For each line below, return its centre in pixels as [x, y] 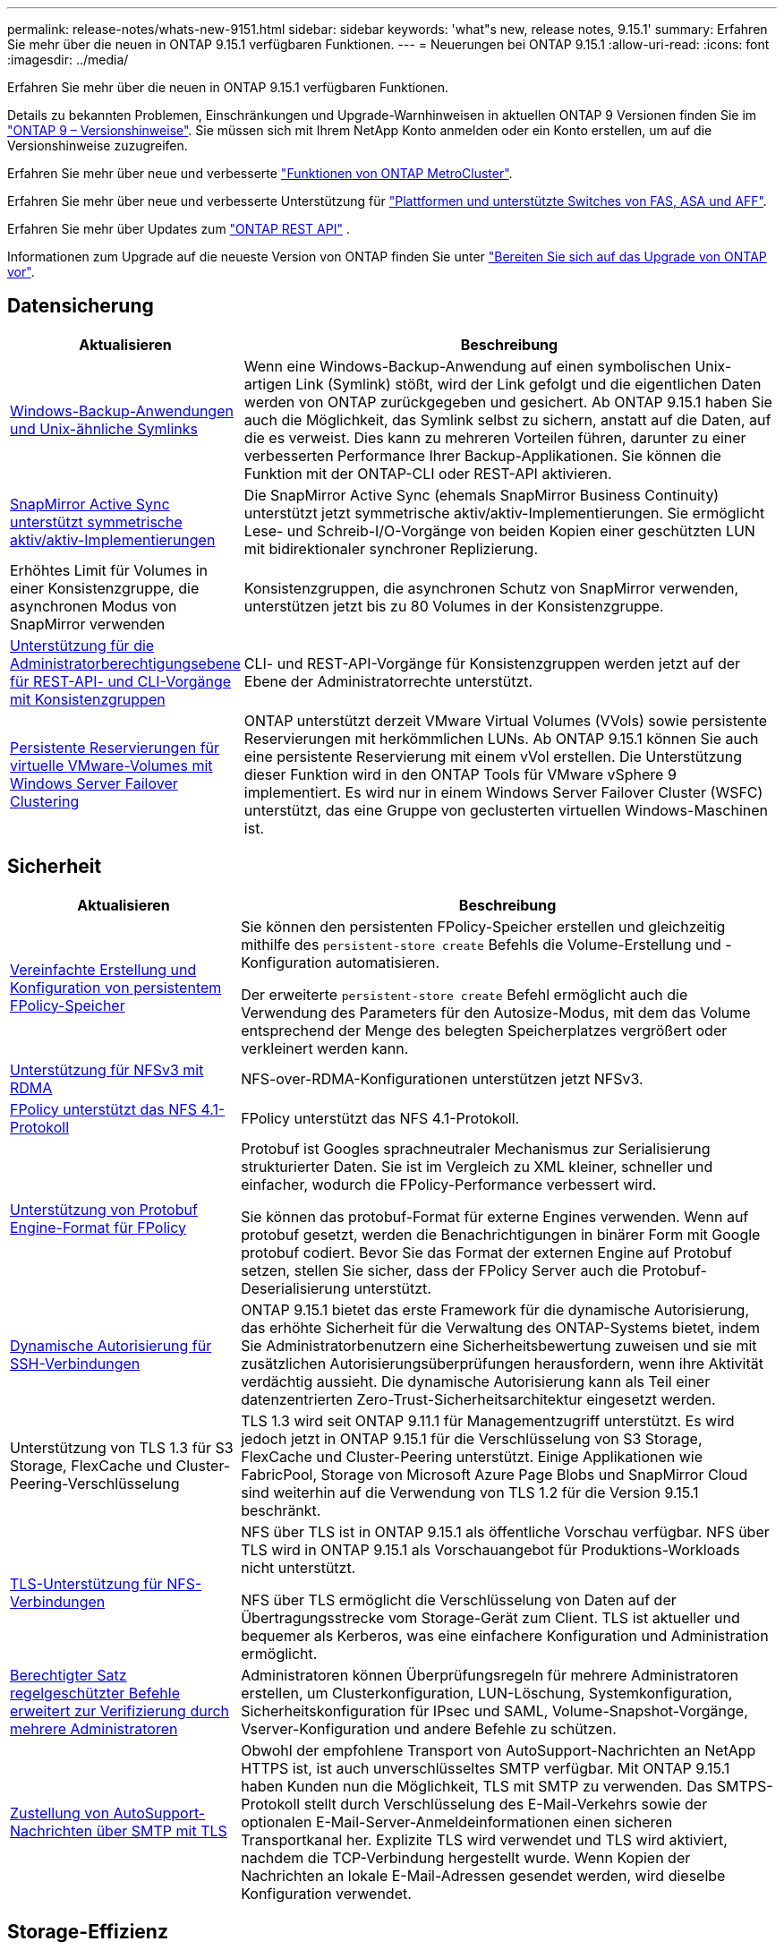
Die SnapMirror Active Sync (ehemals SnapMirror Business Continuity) [481, 495]
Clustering [45, 801]
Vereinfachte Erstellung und [103, 969]
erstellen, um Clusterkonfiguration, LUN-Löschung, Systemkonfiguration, [487, 1693]
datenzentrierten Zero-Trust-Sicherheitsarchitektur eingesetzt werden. [478, 1399]
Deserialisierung [296, 1288]
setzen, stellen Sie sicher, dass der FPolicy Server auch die [439, 1270]
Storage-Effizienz [88, 1932]
